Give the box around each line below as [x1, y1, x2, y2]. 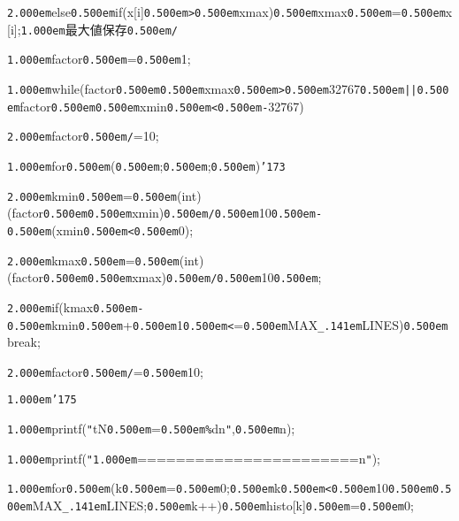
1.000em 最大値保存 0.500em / [20, 19, 178, 38]
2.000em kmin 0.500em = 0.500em [7, 186, 178, 204]
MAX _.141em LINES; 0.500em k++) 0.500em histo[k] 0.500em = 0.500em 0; [32, 496, 414, 515]
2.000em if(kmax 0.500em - [7, 297, 144, 316]
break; [7, 333, 41, 351]
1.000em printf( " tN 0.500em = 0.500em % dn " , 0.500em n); [7, 419, 295, 438]
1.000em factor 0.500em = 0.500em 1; [7, 50, 191, 68]
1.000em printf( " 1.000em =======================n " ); [7, 448, 380, 467]
